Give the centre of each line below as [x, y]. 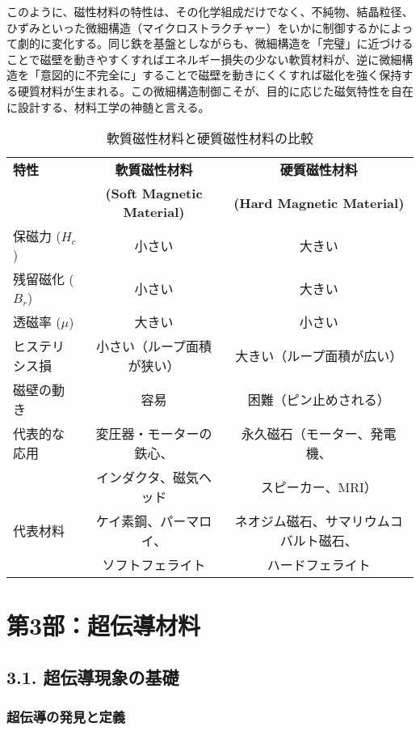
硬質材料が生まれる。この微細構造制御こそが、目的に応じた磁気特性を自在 [215, 90]
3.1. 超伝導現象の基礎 [93, 676]
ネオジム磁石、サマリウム [312, 521]
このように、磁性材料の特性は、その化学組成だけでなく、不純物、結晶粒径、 [210, 11]
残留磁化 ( [44, 279]
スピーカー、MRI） [319, 487]
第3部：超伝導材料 [104, 625]
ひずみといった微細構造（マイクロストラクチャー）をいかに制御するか [193, 27]
